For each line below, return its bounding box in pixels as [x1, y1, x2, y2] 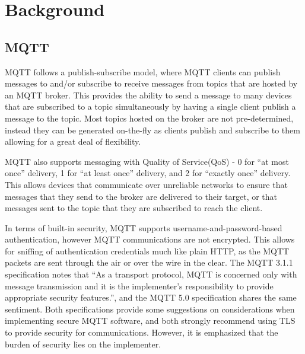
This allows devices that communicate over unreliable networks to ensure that [5, 178, 288, 190]
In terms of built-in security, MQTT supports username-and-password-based [5, 221, 282, 234]
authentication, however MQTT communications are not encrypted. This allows [5, 233, 295, 245]
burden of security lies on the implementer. [5, 337, 161, 350]
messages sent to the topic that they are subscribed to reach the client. [5, 202, 263, 214]
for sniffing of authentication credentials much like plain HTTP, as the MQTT [5, 244, 290, 257]
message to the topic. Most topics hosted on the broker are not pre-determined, [5, 111, 294, 124]
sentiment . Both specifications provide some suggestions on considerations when [5, 302, 295, 315]
